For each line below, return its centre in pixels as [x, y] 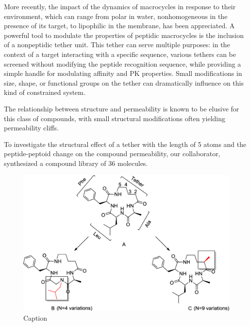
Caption [35, 317]
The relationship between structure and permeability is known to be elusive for [122, 108]
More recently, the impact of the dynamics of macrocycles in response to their [120, 6]
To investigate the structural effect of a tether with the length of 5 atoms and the [125, 144]
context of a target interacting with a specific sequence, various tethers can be [120, 54]
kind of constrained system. [45, 92]
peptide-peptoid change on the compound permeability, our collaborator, [112, 154]
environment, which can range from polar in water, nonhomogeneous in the [116, 16]
